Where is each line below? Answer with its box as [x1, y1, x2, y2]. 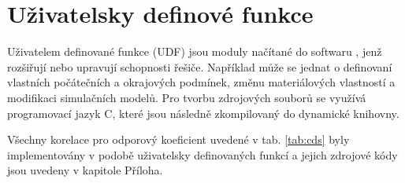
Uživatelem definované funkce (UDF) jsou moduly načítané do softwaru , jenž [7, 43, 382, 60]
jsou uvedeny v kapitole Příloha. [7, 162, 163, 178]
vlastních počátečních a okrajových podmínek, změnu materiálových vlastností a [7, 74, 396, 90]
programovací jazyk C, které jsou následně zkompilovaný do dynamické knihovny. [7, 104, 399, 121]
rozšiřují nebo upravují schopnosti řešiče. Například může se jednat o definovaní [7, 58, 392, 75]
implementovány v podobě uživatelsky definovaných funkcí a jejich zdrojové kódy [7, 146, 398, 163]
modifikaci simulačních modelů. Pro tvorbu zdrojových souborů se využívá [7, 89, 366, 105]
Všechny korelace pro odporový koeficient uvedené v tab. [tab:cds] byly [7, 131, 350, 148]
